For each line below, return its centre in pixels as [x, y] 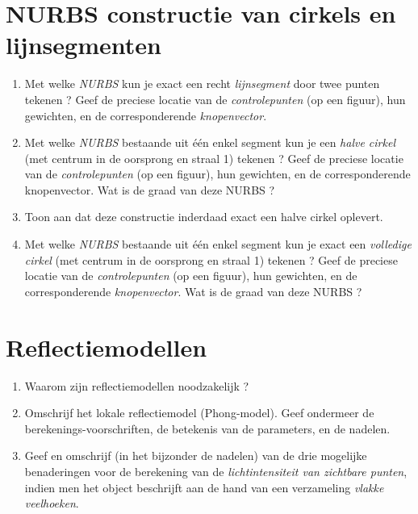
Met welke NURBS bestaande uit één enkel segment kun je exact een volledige [218, 244]
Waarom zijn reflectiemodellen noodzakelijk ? [137, 385]
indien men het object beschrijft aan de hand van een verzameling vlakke [204, 487]
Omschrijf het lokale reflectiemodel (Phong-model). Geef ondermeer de [199, 413]
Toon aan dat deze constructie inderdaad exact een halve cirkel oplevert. [204, 217]
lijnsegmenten [84, 45]
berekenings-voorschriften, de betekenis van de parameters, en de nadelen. [207, 428]
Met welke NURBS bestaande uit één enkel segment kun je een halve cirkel [210, 142]
